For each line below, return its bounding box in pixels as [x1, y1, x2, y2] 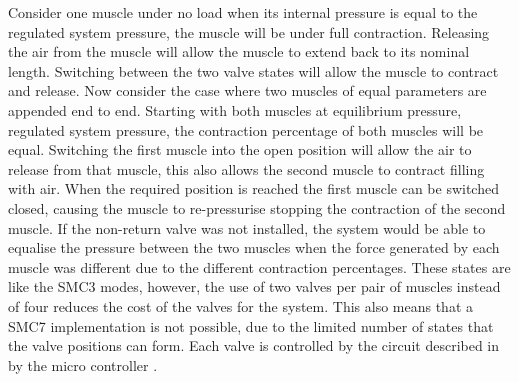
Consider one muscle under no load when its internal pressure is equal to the [8, 2, 478, 22]
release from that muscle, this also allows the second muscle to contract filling [8, 158, 485, 179]
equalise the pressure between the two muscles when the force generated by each [8, 237, 500, 258]
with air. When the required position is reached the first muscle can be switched [8, 178, 499, 199]
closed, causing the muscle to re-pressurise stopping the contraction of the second [8, 197, 506, 218]
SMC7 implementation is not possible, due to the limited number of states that [8, 315, 494, 336]
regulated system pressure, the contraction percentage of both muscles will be [8, 119, 484, 140]
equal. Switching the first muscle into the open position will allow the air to [8, 139, 472, 160]
